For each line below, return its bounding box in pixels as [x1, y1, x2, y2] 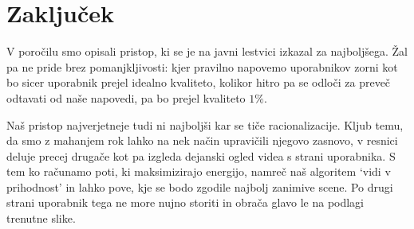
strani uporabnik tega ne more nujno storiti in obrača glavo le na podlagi [6, 194, 365, 211]
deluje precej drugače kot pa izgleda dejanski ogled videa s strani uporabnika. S [6, 147, 396, 164]
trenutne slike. [6, 210, 76, 227]
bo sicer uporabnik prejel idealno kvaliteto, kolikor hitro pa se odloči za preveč [6, 74, 391, 91]
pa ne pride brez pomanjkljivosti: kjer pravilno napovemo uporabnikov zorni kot [6, 58, 398, 75]
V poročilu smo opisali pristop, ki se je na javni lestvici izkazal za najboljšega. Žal [6, 43, 408, 60]
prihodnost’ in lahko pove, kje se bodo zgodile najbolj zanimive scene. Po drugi [6, 178, 393, 195]
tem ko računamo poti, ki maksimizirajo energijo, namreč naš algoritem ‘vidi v [6, 163, 391, 180]
